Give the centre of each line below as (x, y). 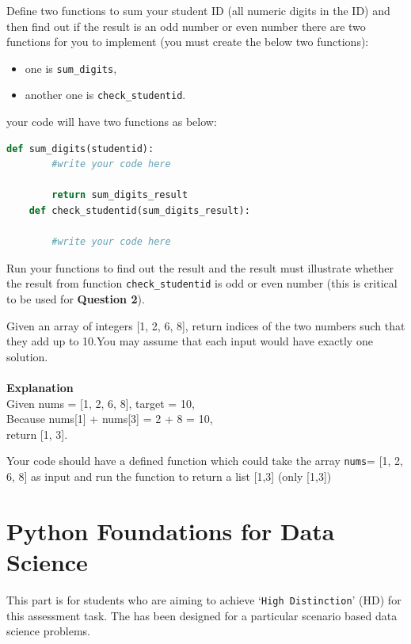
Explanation (40, 388)
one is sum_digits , (71, 68)
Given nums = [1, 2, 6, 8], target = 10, (101, 403)
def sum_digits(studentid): (80, 149)
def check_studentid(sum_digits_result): (139, 211)
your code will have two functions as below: (112, 122)
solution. (27, 356)
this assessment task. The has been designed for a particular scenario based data (202, 615)
